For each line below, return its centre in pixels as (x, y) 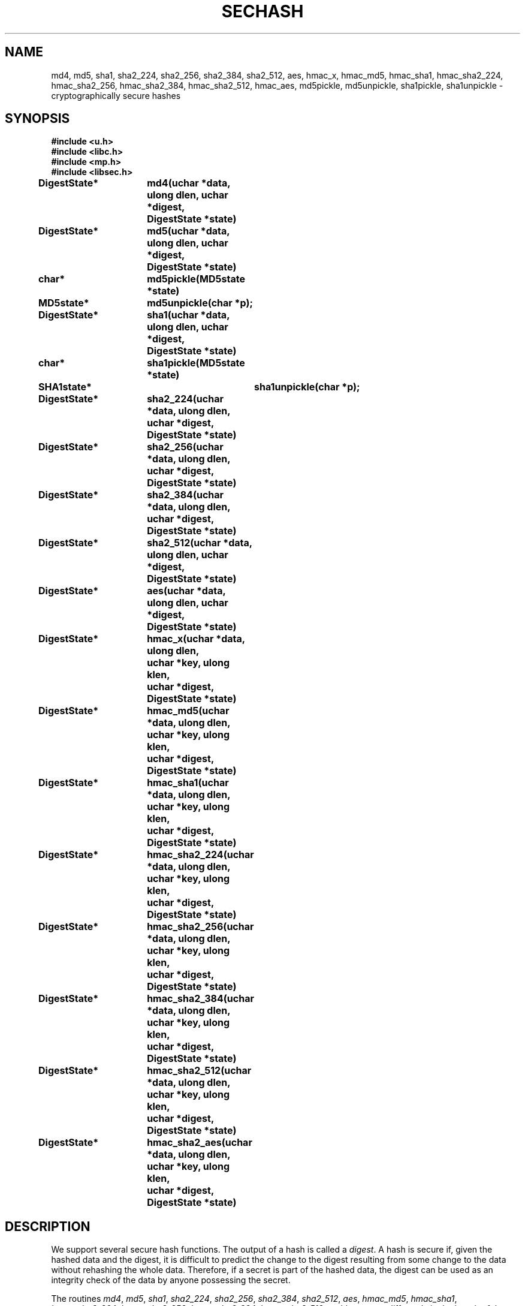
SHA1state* (65, 387)
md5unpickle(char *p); (200, 303)
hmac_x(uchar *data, (196, 639)
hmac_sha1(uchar (188, 783)
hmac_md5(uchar (188, 711)
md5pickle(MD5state (196, 279)
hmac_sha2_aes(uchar (200, 1143)
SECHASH (262, 11)
